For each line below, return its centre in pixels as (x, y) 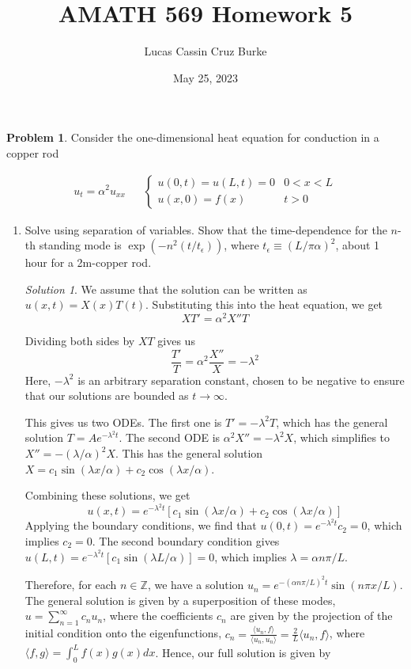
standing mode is (80, 245)
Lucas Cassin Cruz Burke (205, 51)
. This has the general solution (189, 453)
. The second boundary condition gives (186, 541)
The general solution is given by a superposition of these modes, (180, 600)
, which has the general (332, 422)
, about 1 (358, 245)
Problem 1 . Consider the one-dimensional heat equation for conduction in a (193, 137)
